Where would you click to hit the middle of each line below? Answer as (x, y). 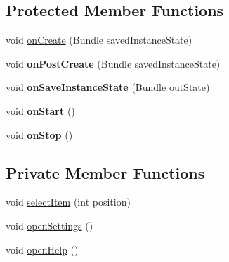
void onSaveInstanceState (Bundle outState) (108, 87)
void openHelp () (42, 249)
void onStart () (40, 110)
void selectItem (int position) (68, 202)
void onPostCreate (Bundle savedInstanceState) (113, 63)
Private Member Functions (105, 172)
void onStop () (39, 134)
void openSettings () (50, 225)
